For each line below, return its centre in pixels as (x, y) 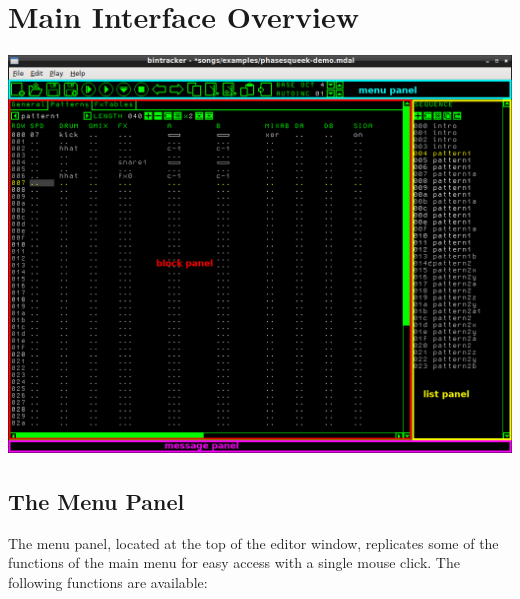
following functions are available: (108, 581)
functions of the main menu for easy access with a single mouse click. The (234, 562)
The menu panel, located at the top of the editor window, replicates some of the (253, 542)
